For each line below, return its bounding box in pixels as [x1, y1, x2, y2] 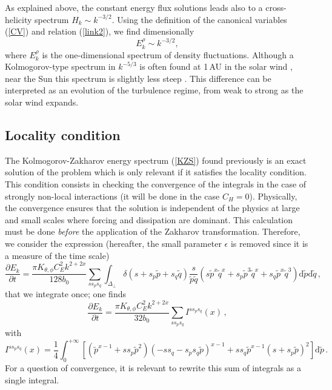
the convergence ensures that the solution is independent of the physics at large [5, 201, 300, 214]
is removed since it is [230, 237, 308, 250]
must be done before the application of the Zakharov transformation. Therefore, [5, 225, 300, 238]
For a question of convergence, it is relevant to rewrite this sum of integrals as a [5, 361, 301, 374]
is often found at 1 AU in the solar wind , [139, 60, 293, 73]
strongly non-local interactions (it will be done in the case [5, 189, 220, 202]
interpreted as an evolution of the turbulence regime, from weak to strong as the [5, 84, 304, 96]
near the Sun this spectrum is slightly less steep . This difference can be [5, 72, 271, 84]
